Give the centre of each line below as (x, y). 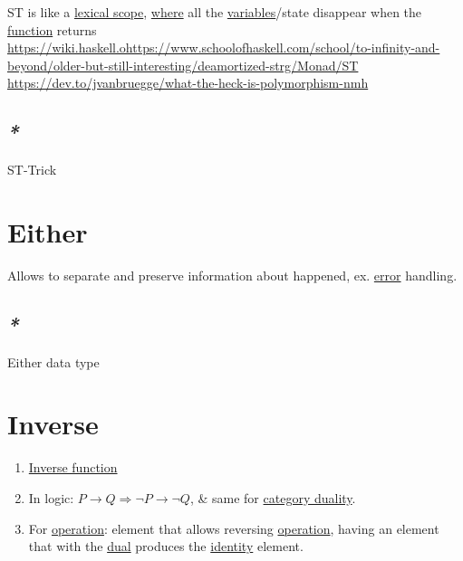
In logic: (51, 498)
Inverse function (73, 467)
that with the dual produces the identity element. (166, 546)
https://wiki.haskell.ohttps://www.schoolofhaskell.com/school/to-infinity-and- (224, 48)
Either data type (53, 361)
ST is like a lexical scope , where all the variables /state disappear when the (215, 12)
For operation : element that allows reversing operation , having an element (234, 528)
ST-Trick (32, 170)
